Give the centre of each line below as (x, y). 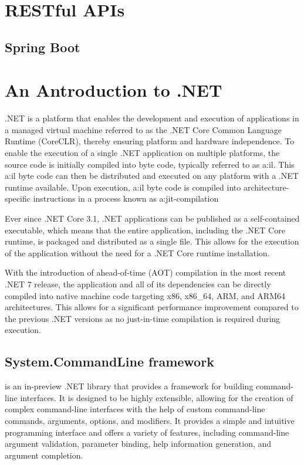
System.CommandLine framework (109, 362)
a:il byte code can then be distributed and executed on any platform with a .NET (152, 176)
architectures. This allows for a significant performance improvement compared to (152, 307)
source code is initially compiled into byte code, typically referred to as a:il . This (150, 164)
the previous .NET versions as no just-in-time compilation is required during (143, 318)
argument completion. (44, 455)
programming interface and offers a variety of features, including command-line (147, 432)
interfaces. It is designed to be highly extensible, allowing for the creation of (157, 397)
